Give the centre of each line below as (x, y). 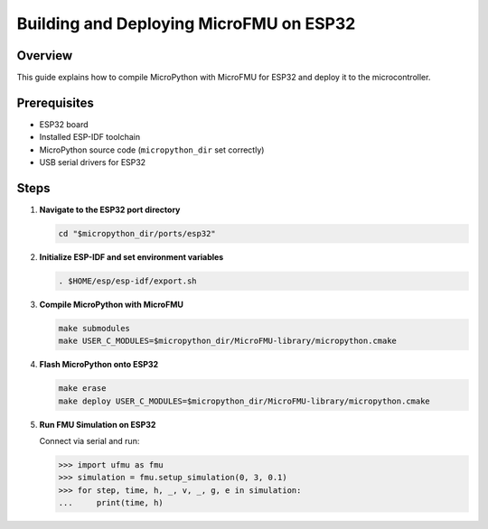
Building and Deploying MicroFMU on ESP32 (186, 23)
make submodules (94, 328)
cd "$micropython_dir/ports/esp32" (137, 234)
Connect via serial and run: (89, 441)
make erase (82, 389)
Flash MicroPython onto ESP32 (99, 365)
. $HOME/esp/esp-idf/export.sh (128, 281)
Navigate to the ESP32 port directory (110, 210)
